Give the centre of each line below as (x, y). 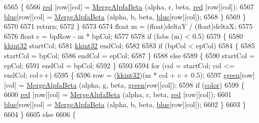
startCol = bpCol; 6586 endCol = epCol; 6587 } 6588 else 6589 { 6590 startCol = (129, 55)
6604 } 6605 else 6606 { (40, 114)
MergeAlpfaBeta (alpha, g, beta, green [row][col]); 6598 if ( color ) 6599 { (136, 84)
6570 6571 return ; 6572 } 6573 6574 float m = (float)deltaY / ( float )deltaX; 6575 (128, 26)
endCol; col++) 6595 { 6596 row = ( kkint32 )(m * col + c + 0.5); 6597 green (122, 75)
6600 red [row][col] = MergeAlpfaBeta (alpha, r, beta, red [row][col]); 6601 (118, 94)
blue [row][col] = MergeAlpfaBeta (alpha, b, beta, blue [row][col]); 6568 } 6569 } (125, 16)
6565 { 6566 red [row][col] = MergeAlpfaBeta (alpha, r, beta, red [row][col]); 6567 (129, 6)
